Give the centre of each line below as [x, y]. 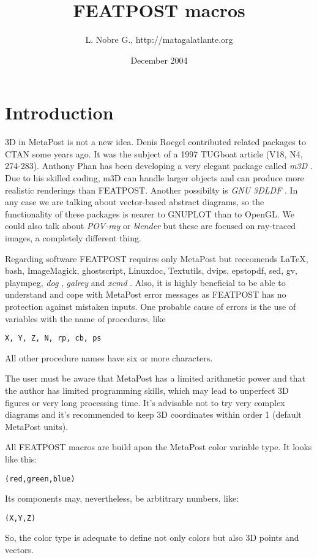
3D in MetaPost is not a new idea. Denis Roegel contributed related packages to [155, 142]
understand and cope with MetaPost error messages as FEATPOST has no [146, 294]
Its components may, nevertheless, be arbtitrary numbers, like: [122, 498]
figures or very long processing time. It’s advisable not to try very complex [145, 402]
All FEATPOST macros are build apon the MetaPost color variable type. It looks [158, 447]
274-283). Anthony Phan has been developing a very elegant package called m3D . [159, 166]
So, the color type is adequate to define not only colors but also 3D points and [152, 537]
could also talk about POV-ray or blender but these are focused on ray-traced [151, 226]
